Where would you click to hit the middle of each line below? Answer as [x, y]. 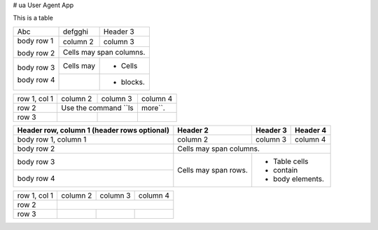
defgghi [76, 32]
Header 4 [311, 130]
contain [286, 170]
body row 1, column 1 [52, 139]
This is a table [33, 18]
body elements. [299, 179]
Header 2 [193, 130]
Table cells [291, 161]
